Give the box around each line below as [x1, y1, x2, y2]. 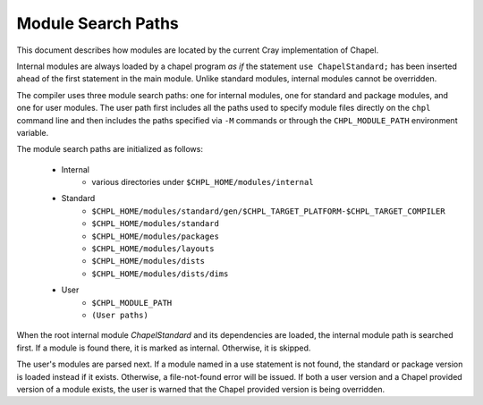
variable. [16, 127, 49, 138]
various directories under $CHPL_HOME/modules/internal [91, 177, 314, 188]
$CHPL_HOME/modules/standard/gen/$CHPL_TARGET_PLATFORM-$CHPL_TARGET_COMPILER [91, 206, 446, 216]
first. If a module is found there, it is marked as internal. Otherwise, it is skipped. [16, 342, 311, 353]
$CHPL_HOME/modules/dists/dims [91, 268, 229, 279]
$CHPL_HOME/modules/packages [91, 231, 219, 241]
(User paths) [91, 309, 149, 320]
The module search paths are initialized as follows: [16, 144, 203, 155]
